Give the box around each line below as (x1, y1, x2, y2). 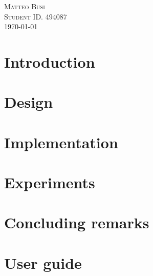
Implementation (4, 131, 118, 152)
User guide (4, 252, 82, 273)
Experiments (4, 172, 95, 193)
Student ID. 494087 (4, 11, 67, 22)
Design (4, 91, 53, 112)
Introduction (4, 51, 95, 72)
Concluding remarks (4, 212, 149, 233)
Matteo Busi (4, 1, 45, 11)
